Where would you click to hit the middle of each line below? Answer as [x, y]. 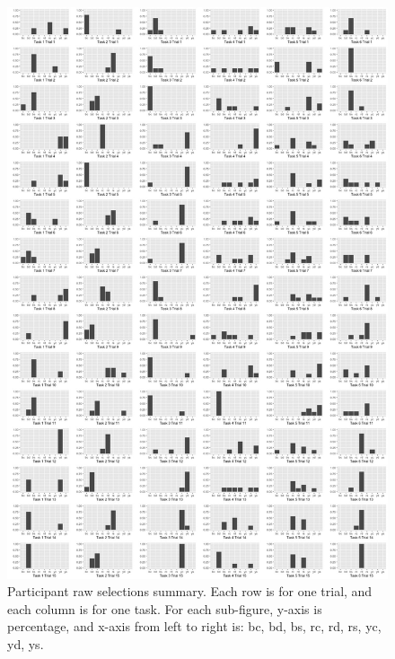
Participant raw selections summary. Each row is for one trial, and [190, 591]
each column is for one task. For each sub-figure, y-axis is [165, 608]
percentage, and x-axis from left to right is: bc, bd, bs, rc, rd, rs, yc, [194, 626]
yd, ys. [26, 643]
